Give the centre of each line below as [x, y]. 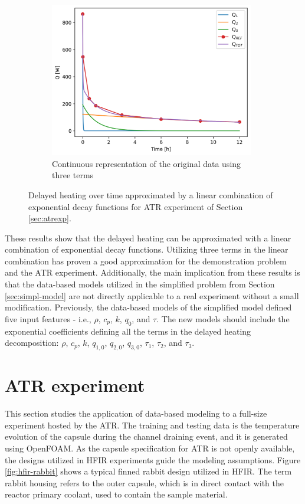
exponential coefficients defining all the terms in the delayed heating [128, 331]
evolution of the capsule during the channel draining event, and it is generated [146, 436]
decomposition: [32, 343]
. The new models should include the [223, 318]
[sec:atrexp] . [50, 218]
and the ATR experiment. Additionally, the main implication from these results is [152, 272]
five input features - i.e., [48, 318]
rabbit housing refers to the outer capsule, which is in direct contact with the [145, 482]
